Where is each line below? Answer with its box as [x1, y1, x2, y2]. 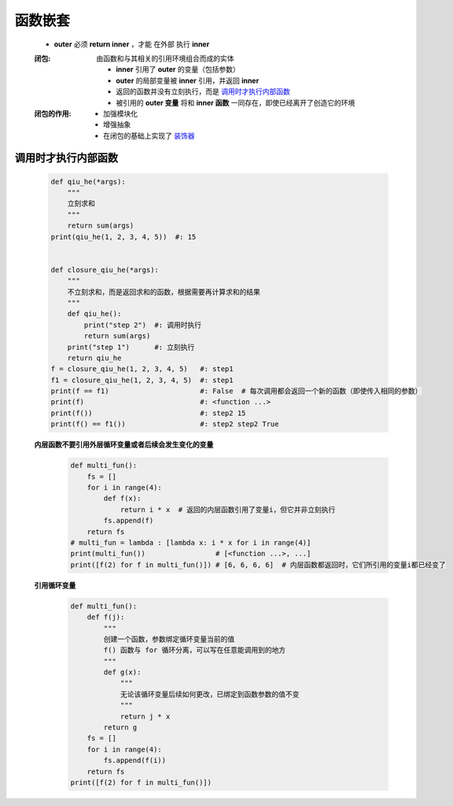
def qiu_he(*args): [50, 177, 126, 186]
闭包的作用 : [34, 109, 72, 118]
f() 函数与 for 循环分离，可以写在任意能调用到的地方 [103, 646, 286, 655]
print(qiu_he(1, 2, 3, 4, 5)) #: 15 [50, 232, 197, 241]
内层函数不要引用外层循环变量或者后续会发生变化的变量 [34, 440, 214, 449]
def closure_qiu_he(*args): [50, 265, 159, 274]
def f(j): [87, 613, 125, 622]
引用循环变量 [34, 580, 76, 590]
